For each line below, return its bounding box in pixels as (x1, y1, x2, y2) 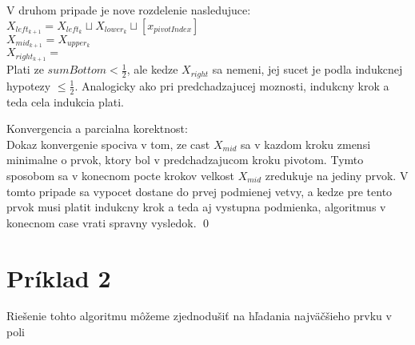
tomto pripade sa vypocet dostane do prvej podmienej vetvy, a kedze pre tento (6, 183, 393, 199)
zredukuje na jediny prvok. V (265, 166, 409, 183)
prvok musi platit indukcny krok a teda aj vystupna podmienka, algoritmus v (6, 199, 386, 215)
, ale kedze (126, 61, 178, 78)
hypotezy (6, 77, 51, 94)
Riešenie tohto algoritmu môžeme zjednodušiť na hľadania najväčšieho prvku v (6, 307, 392, 324)
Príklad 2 (6, 261, 111, 294)
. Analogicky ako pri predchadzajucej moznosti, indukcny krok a (74, 77, 389, 94)
